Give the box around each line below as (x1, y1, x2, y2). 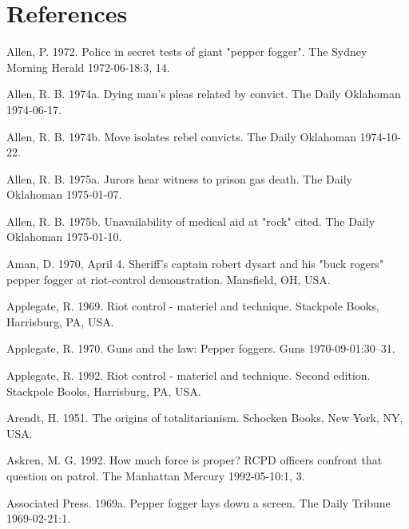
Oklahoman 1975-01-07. (6, 186, 122, 203)
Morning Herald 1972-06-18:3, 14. (6, 58, 170, 75)
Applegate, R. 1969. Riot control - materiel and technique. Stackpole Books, (6, 298, 379, 314)
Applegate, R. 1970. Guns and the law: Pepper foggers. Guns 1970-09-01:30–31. (6, 340, 395, 357)
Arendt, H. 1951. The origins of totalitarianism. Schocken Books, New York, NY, (6, 409, 403, 426)
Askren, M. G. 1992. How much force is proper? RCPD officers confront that (6, 452, 383, 468)
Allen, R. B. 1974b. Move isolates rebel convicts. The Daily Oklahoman (6, 128, 356, 144)
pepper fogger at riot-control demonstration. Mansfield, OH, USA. (6, 270, 331, 287)
